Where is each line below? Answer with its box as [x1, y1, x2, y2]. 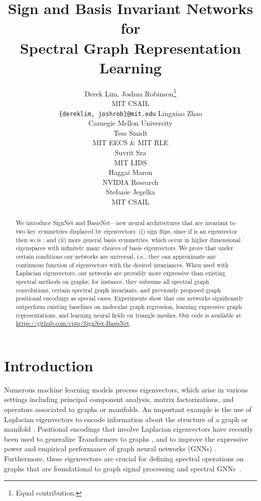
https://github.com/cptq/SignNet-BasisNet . [16, 319, 131, 328]
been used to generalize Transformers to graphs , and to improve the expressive [4, 433, 248, 444]
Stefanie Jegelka [105, 186, 156, 197]
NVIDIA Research [102, 176, 159, 187]
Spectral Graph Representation [20, 37, 241, 58]
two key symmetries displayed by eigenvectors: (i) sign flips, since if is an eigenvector [16, 227, 237, 235]
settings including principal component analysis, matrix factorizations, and [4, 394, 234, 405]
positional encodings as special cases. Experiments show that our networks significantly [16, 294, 244, 303]
